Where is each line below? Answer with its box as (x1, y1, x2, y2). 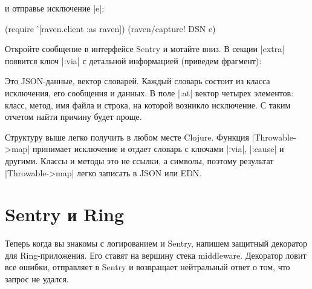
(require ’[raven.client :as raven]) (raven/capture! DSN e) (5, 22, 216, 35)
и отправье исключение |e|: (5, 2, 105, 14)
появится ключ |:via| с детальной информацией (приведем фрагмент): (5, 54, 262, 67)
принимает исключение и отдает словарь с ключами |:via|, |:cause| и (32, 142, 284, 155)
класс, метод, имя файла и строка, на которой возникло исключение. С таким (5, 98, 291, 111)
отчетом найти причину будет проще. (5, 110, 142, 123)
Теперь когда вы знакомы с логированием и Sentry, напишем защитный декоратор (5, 237, 307, 250)
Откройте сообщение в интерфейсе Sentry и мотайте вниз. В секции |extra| (5, 42, 285, 55)
